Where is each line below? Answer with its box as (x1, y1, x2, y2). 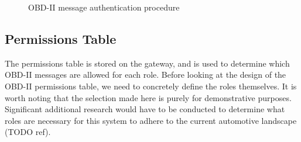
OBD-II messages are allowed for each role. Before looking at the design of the (5, 68, 286, 81)
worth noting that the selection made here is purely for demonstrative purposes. (5, 91, 292, 103)
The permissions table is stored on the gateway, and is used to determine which (5, 57, 290, 69)
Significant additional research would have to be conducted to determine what (5, 103, 285, 115)
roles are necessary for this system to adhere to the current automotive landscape (5, 114, 297, 126)
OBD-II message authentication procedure (28, 1, 180, 13)
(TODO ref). (5, 126, 51, 138)
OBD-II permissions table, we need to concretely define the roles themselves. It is (5, 79, 297, 92)
